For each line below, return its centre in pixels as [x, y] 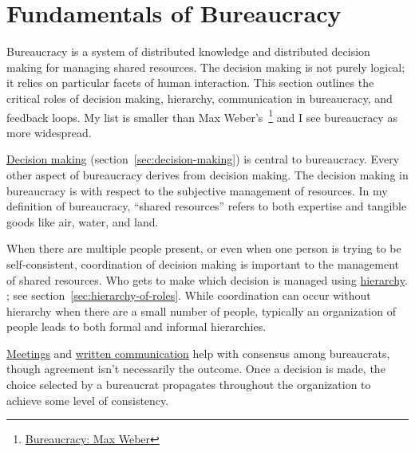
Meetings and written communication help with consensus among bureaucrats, [198, 353]
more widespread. [49, 132]
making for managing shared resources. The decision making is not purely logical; [206, 67]
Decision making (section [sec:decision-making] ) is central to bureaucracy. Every [203, 159]
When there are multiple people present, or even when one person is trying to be [204, 248]
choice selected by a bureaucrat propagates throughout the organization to [189, 385]
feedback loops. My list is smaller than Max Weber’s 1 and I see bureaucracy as [202, 116]
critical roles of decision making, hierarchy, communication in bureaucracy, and [200, 98]
